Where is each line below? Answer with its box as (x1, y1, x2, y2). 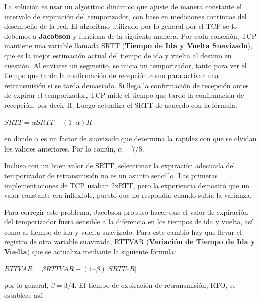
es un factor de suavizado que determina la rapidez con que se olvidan (41, 133, 257, 144)
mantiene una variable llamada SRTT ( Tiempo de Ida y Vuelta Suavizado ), (4, 40, 252, 51)
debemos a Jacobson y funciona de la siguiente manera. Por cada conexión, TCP (4, 30, 257, 41)
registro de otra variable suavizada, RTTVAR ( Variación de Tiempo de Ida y (4, 236, 255, 247)
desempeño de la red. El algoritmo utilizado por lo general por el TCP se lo (4, 21, 237, 31)
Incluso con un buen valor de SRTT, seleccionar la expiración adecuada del (4, 160, 235, 171)
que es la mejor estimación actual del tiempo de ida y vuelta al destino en (4, 50, 232, 60)
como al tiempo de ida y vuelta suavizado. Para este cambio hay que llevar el (4, 226, 242, 237)
